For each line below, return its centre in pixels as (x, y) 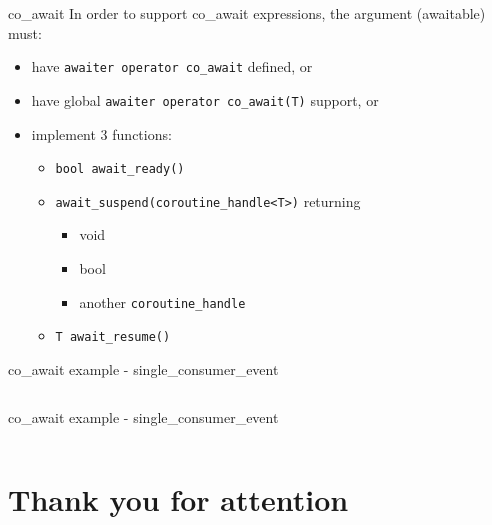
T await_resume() (113, 337)
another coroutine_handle (162, 301)
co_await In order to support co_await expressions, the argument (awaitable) (247, 13)
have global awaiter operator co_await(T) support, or (205, 99)
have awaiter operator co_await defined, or (172, 66)
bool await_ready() (120, 169)
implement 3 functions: (101, 133)
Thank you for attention (178, 499)
